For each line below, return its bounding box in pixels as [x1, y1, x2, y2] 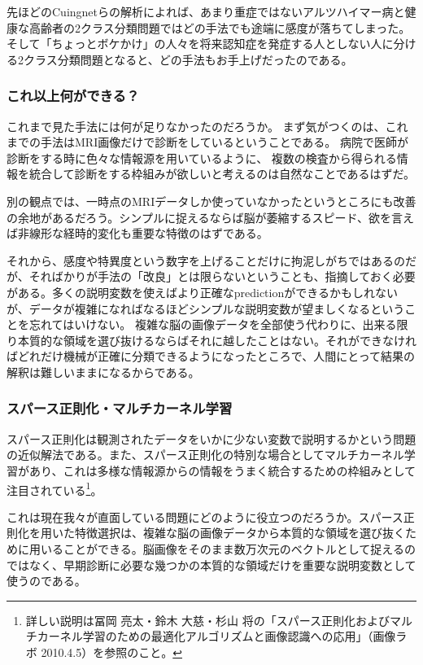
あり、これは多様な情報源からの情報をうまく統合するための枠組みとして [28, 462, 416, 479]
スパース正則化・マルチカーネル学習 [7, 398, 233, 418]
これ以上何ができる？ [7, 85, 140, 106]
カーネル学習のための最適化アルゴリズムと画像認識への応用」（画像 [37, 628, 396, 645]
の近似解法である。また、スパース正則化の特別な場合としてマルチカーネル [7, 446, 404, 463]
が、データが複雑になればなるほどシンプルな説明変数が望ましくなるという [7, 300, 405, 317]
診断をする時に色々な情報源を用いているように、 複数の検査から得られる [7, 149, 397, 166]
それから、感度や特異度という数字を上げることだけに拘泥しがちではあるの [7, 252, 405, 269]
